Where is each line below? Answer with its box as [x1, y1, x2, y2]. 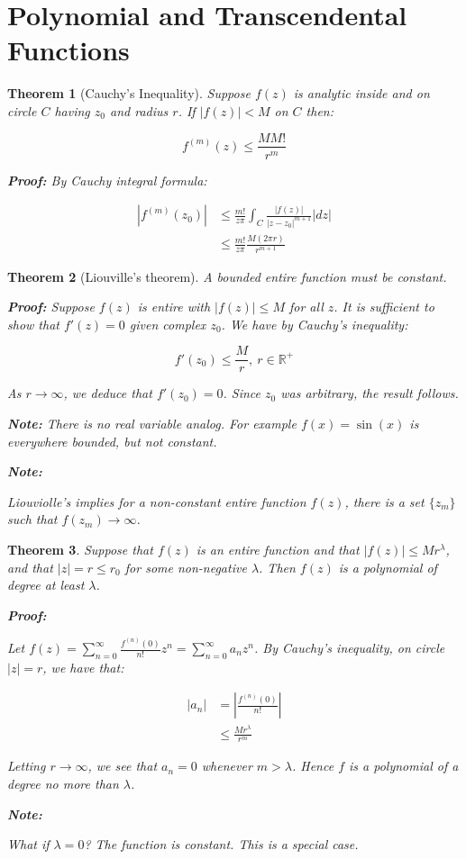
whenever [201, 756, 252, 775]
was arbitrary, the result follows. [280, 384, 459, 402]
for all [288, 297, 324, 316]
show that [7, 314, 59, 333]
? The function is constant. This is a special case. [84, 835, 359, 854]
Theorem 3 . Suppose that [7, 539, 153, 558]
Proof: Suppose [7, 297, 95, 316]
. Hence [291, 756, 334, 775]
